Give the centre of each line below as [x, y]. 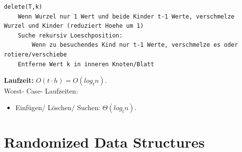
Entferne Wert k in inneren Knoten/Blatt [86, 64]
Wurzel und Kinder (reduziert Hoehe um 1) [74, 26]
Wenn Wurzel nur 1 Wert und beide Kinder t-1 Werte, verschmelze [126, 16]
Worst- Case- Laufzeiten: [41, 91]
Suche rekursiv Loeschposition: [70, 35]
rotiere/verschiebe [35, 54]
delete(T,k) [23, 7]
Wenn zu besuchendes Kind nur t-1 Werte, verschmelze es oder [135, 45]
